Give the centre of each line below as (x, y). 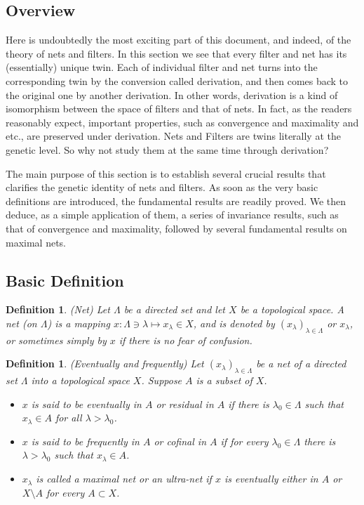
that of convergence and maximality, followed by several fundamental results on (176, 228)
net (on (21, 323)
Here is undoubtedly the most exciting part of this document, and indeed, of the (178, 40)
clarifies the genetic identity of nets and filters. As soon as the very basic (162, 187)
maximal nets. (36, 242)
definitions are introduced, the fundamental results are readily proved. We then (176, 201)
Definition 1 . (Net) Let (58, 309)
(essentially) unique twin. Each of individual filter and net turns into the (162, 67)
